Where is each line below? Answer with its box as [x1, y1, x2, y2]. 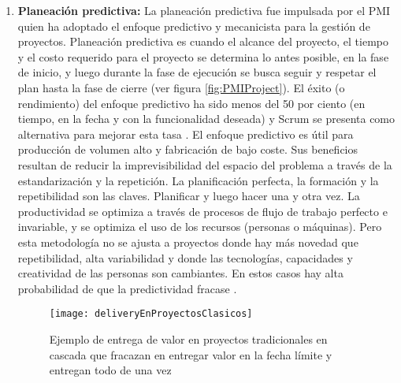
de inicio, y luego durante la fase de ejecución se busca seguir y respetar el [17, 64, 377, 80]
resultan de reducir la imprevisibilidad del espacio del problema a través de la [17, 156, 392, 173]
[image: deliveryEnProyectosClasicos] [49, 308, 253, 320]
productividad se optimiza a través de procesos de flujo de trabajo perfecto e [17, 203, 388, 219]
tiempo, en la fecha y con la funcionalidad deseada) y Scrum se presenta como [17, 110, 395, 127]
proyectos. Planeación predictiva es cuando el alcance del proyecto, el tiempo [17, 33, 388, 50]
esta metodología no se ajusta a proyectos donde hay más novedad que [17, 233, 358, 250]
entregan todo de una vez [49, 362, 172, 378]
